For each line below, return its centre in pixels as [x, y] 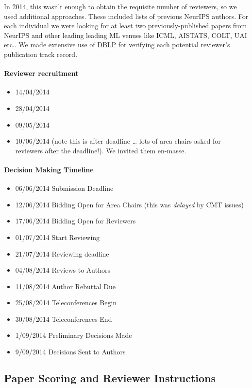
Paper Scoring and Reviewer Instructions [110, 378]
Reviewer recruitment [41, 73]
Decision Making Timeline [49, 169]
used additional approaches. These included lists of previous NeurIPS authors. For [126, 16]
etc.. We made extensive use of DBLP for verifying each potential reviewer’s [117, 45]
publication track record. [41, 54]
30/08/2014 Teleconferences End [64, 319]
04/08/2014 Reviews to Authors [63, 270]
